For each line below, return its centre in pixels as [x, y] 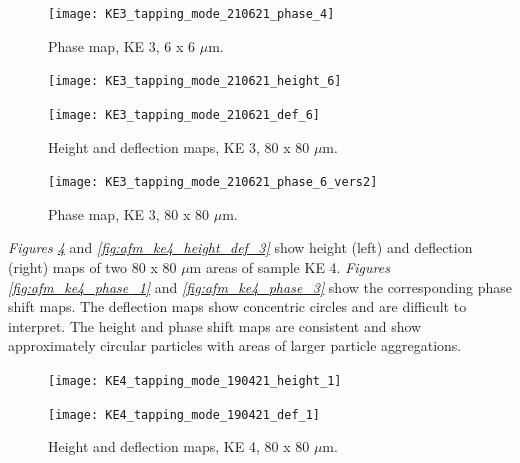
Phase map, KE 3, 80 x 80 [129, 213]
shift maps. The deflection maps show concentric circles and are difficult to [237, 306]
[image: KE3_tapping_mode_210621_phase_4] [191, 14]
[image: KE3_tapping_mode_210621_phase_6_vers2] [213, 182]
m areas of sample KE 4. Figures [289, 267]
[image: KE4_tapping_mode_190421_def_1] [184, 414]
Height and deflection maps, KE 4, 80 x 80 [179, 446]
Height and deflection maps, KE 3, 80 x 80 [179, 146]
